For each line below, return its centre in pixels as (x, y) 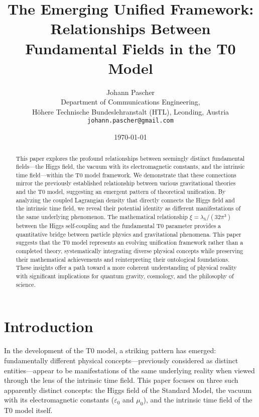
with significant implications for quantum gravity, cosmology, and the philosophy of (125, 276)
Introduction (49, 326)
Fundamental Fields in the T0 (131, 48)
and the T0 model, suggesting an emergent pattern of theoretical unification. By (121, 192)
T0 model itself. (28, 410)
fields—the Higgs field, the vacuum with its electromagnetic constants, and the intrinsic (130, 167)
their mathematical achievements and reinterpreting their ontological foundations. (123, 259)
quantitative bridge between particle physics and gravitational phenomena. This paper (128, 234)
